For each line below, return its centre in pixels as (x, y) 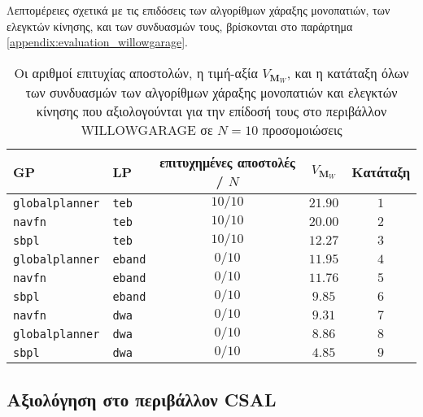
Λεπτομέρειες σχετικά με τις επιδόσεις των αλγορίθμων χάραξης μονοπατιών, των (198, 10)
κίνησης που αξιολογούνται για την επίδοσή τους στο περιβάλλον (211, 111)
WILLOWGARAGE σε (147, 130)
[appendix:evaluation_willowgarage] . (97, 42)
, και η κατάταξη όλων (348, 72)
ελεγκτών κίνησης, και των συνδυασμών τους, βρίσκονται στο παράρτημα (180, 26)
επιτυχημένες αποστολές (227, 163)
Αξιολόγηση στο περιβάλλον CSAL (142, 399)
